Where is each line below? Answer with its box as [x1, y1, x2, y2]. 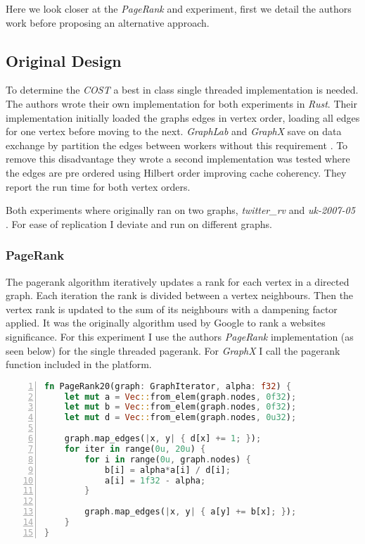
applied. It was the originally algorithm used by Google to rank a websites [6, 315, 326, 330]
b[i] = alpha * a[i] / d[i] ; [104, 464, 231, 475]
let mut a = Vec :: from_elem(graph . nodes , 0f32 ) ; [64, 391, 297, 402]
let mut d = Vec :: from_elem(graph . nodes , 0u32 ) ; [64, 412, 297, 423]
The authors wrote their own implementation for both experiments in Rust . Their [6, 96, 357, 110]
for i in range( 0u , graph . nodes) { [84, 454, 251, 464]
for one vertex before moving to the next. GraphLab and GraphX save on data [6, 124, 342, 139]
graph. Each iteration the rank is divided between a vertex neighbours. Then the [6, 288, 354, 303]
